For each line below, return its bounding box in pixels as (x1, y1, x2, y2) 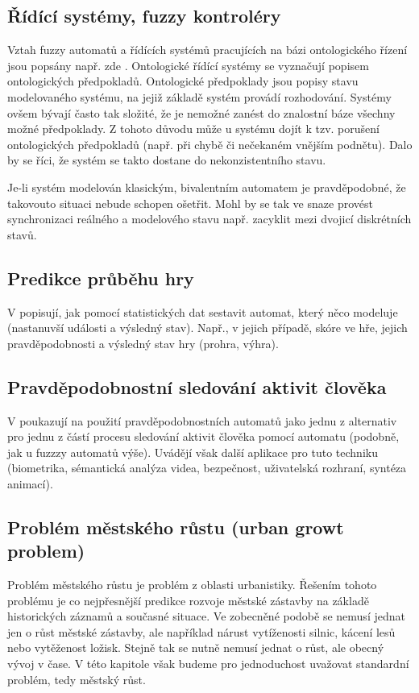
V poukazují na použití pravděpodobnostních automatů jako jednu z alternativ (7, 412, 397, 429)
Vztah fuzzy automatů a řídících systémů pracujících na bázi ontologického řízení (7, 41, 408, 58)
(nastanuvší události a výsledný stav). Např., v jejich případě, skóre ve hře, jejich (7, 319, 408, 336)
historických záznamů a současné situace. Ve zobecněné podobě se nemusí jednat (7, 608, 405, 625)
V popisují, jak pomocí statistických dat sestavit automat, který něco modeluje (7, 303, 398, 320)
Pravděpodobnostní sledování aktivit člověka (7, 374, 387, 399)
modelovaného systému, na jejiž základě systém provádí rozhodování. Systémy (7, 88, 392, 105)
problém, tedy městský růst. (7, 670, 146, 687)
